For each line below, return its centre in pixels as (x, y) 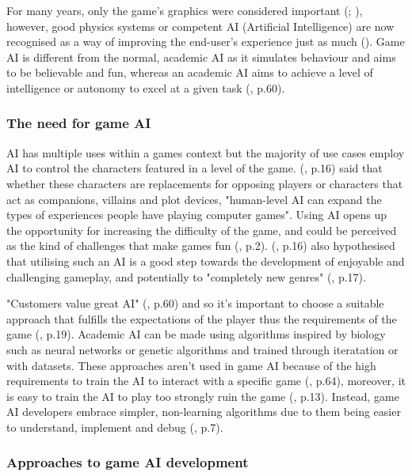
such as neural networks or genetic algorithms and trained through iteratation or (202, 349)
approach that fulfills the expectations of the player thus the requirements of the (202, 318)
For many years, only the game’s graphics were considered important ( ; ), (185, 10)
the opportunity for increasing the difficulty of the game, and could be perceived (202, 230)
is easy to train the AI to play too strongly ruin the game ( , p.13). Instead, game (203, 396)
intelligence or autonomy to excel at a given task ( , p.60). (146, 87)
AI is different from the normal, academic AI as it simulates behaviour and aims (201, 57)
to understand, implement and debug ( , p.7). (115, 427)
